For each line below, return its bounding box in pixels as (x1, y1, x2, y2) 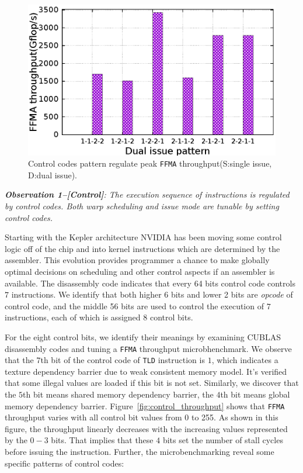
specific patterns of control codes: (5, 457, 124, 469)
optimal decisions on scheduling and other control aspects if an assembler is (5, 265, 275, 277)
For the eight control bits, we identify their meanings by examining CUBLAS (5, 330, 281, 343)
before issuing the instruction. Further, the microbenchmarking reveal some (5, 446, 274, 458)
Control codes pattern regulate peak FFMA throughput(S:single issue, (28, 157, 272, 170)
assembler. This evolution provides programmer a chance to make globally (5, 254, 270, 266)
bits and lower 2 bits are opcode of (170, 288, 293, 301)
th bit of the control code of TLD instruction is (40, 354, 205, 366)
